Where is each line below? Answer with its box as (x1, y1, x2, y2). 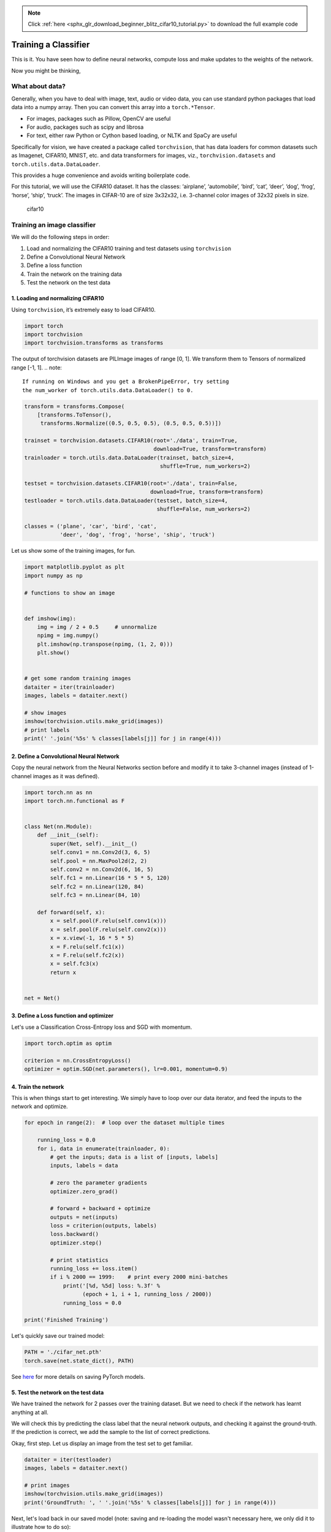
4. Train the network (11, 1083, 64, 1090)
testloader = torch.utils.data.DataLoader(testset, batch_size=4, (24, 497, 228, 504)
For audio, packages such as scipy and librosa (26, 123, 144, 131)
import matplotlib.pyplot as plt (24, 564, 125, 571)
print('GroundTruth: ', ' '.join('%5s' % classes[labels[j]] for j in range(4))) (24, 1499, 277, 1506)
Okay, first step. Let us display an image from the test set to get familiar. (11, 1439, 193, 1447)
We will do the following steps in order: (11, 233, 110, 241)
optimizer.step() (50, 1239, 102, 1246)
